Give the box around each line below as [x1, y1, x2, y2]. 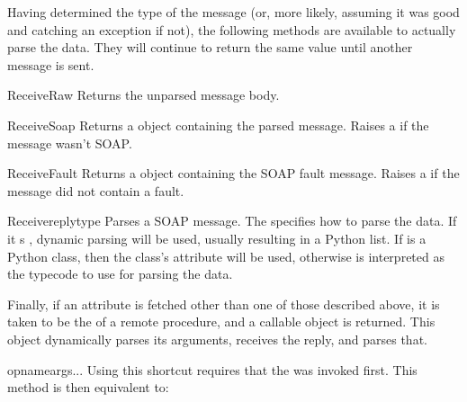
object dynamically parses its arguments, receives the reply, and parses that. [7, 329, 427, 348]
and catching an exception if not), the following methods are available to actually [7, 20, 456, 39]
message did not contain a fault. [7, 181, 184, 200]
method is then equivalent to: [7, 378, 169, 397]
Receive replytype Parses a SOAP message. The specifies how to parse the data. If [7, 211, 457, 230]
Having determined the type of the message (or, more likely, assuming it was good [7, 3, 460, 21]
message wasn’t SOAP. [7, 133, 132, 152]
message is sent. [7, 55, 94, 74]
